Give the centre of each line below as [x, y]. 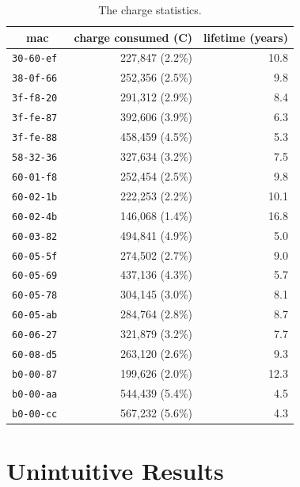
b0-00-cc [35, 414]
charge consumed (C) [133, 37]
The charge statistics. [150, 10]
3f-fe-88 [35, 138]
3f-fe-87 [35, 118]
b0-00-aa [35, 394]
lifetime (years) [246, 37]
